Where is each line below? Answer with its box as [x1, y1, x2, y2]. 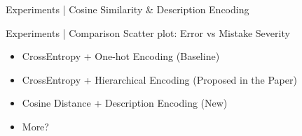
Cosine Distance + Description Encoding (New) [22, 96, 228, 110]
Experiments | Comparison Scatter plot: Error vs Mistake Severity [6, 25, 290, 40]
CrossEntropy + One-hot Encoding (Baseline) [22, 49, 220, 63]
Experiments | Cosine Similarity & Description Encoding [6, 2, 249, 16]
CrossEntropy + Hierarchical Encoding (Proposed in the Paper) [22, 72, 297, 86]
